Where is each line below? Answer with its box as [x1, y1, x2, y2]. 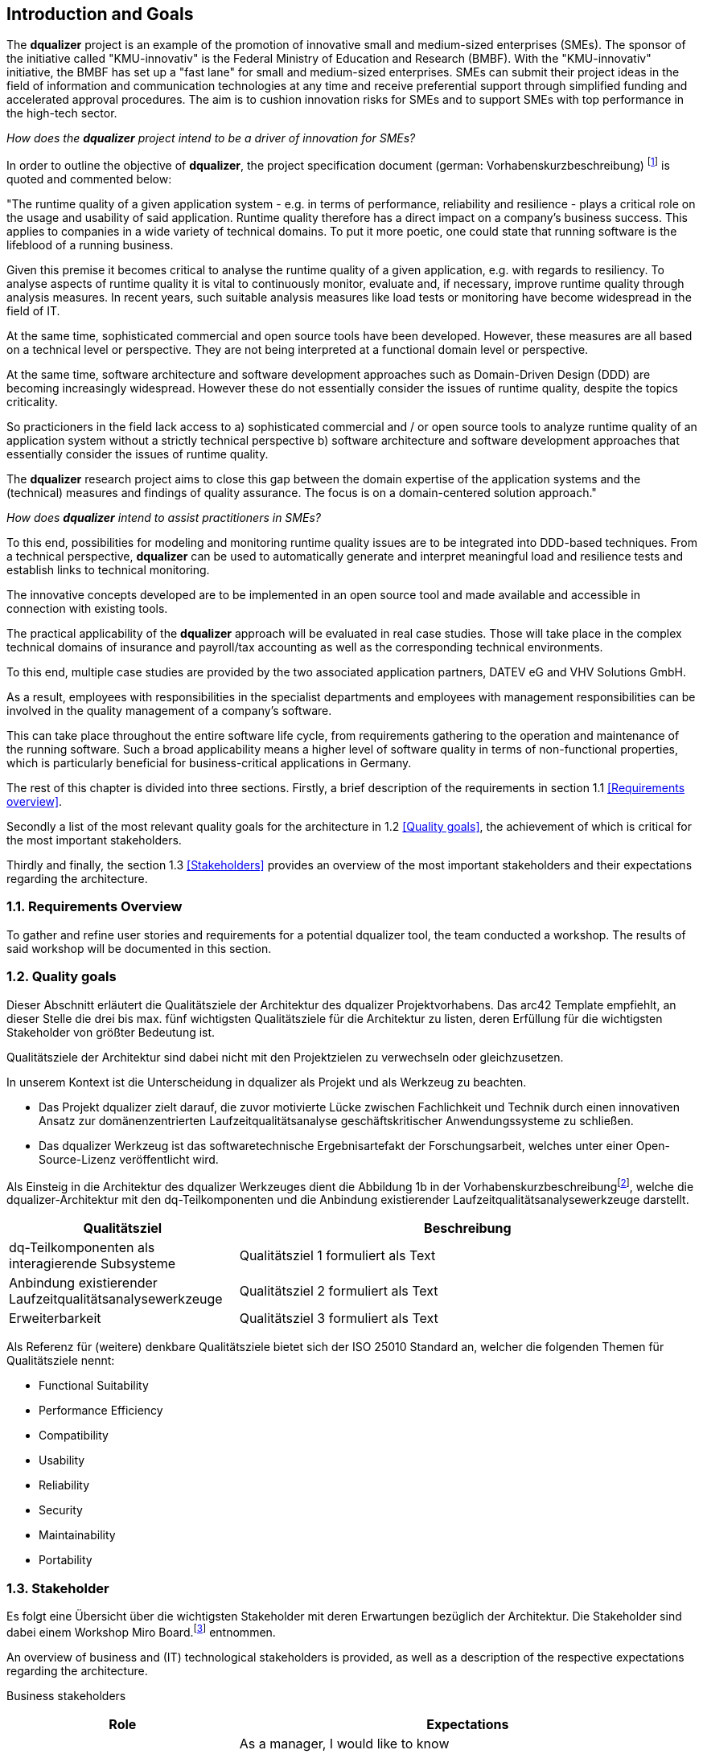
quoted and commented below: [6, 172, 172, 187]
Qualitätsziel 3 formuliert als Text [239, 1310, 438, 1327]
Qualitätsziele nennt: [6, 1353, 115, 1368]
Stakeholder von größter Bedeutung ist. [6, 1025, 216, 1039]
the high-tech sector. [6, 106, 117, 121]
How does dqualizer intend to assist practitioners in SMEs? [6, 511, 321, 525]
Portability [39, 1553, 92, 1567]
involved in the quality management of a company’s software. [6, 704, 332, 718]
